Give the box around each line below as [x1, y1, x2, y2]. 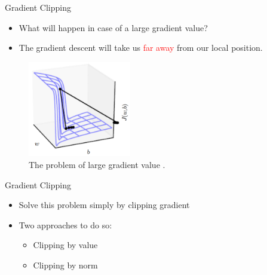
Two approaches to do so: [19, 218, 112, 231]
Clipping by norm [33, 259, 98, 271]
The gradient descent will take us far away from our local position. [19, 41, 263, 54]
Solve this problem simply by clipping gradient [19, 198, 190, 211]
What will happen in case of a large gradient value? [19, 21, 208, 33]
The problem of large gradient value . [29, 158, 165, 171]
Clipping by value [33, 239, 98, 251]
